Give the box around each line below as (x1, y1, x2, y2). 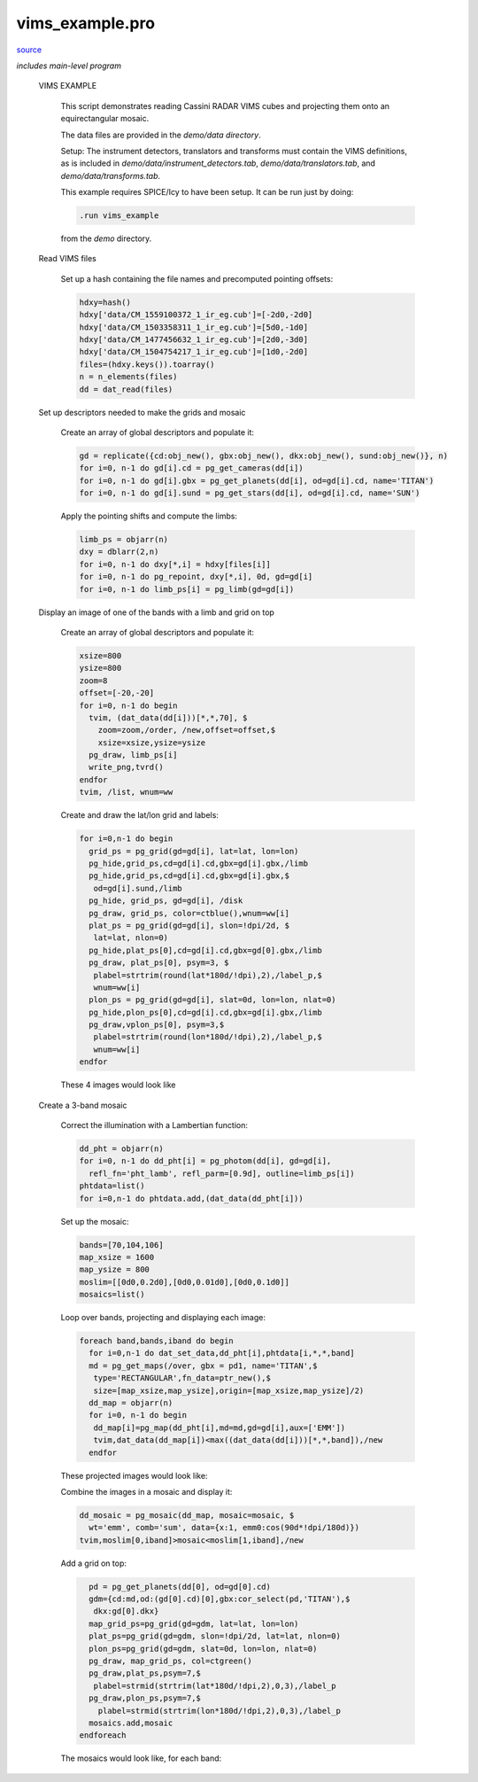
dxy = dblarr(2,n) (79, 547, 159, 557)
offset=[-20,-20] (79, 688, 155, 698)
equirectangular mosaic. (60, 113, 150, 124)
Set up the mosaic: (60, 1216, 129, 1226)
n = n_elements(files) (79, 372, 178, 382)
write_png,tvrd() (89, 762, 164, 773)
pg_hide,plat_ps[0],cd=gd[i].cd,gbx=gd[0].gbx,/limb (89, 945, 322, 955)
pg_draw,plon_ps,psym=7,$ (89, 1693, 201, 1703)
